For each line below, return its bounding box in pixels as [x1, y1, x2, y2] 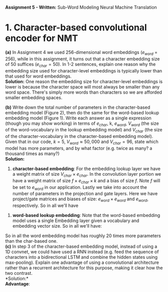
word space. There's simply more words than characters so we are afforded [5, 89, 162, 95]
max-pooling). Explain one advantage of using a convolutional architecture [5, 259, 159, 266]
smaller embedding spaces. [5, 94, 63, 100]
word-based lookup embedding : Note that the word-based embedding [12, 212, 160, 218]
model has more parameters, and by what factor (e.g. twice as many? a [5, 145, 152, 151]
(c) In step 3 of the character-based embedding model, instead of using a [5, 244, 157, 250]
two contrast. [5, 270, 33, 276]
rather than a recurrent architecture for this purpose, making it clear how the [5, 265, 163, 271]
